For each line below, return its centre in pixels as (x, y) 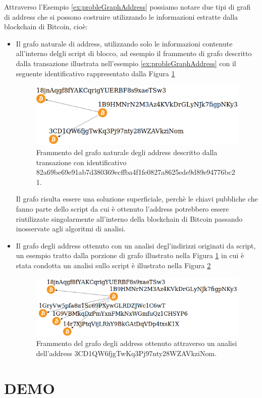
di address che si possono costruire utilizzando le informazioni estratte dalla (121, 16)
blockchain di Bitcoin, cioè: (46, 27)
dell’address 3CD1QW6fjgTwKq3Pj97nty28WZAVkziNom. (126, 353)
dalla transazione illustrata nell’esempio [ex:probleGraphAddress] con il (126, 63)
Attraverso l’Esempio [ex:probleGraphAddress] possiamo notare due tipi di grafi (127, 7)
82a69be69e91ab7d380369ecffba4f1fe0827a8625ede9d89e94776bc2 (136, 172)
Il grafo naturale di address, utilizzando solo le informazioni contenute (124, 43)
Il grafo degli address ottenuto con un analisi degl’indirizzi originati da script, (136, 245)
